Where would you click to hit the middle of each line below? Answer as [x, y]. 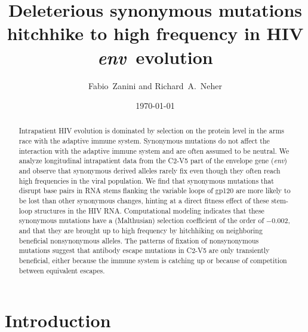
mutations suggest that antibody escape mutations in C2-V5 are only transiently [144, 250]
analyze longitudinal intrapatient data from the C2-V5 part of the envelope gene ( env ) [153, 161]
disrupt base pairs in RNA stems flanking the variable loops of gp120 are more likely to [155, 191]
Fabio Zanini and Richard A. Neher [155, 85]
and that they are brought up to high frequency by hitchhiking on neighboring [141, 231]
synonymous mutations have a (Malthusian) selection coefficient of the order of [141, 220]
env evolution [155, 57]
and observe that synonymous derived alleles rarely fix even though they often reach [150, 171]
